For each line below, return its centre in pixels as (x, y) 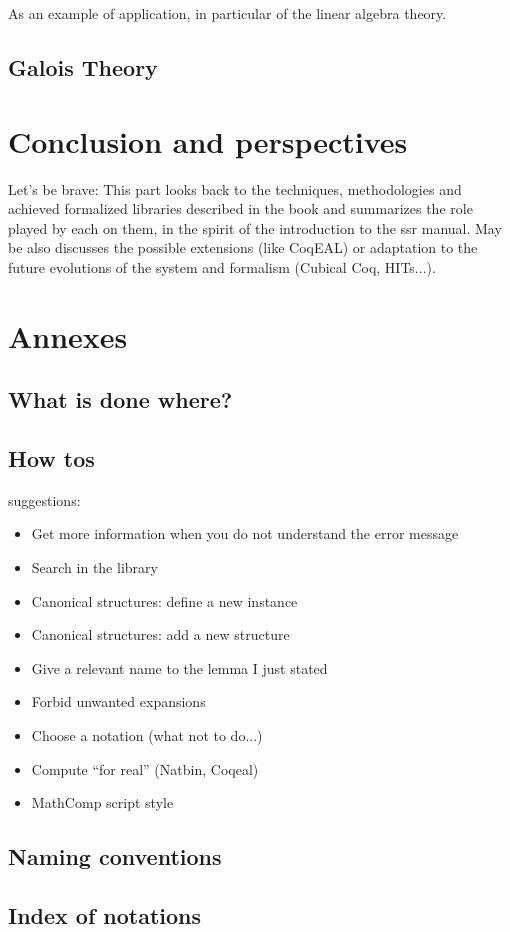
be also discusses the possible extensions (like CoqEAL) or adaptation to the (243, 247)
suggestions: (44, 499)
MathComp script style (102, 802)
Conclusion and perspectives (208, 140)
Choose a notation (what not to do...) (147, 734)
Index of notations (105, 914)
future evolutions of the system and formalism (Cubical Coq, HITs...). (222, 266)
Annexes (68, 335)
